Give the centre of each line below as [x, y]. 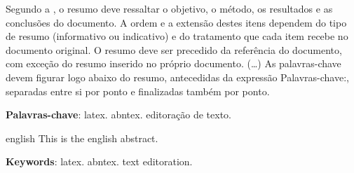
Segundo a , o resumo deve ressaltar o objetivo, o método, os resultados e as [169, 8]
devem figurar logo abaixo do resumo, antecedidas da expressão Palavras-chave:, [177, 77]
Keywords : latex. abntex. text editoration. [99, 161]
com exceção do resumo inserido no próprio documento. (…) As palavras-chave [173, 63]
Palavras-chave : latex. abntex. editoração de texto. [118, 115]
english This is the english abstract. [82, 138]
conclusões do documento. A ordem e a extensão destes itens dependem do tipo [176, 22]
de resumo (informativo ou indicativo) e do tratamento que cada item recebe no [177, 36]
